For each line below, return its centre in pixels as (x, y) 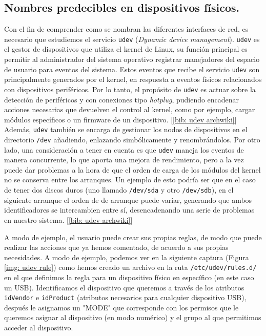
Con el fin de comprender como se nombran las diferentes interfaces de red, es (126, 29)
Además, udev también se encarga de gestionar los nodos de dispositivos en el (126, 129)
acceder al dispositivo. (39, 327)
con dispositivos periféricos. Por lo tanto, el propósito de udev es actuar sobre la (130, 89)
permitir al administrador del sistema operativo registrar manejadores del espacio (132, 59)
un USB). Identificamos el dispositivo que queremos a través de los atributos (124, 287)
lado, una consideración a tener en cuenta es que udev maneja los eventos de (124, 149)
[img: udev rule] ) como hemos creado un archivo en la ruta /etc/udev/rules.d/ (130, 267)
